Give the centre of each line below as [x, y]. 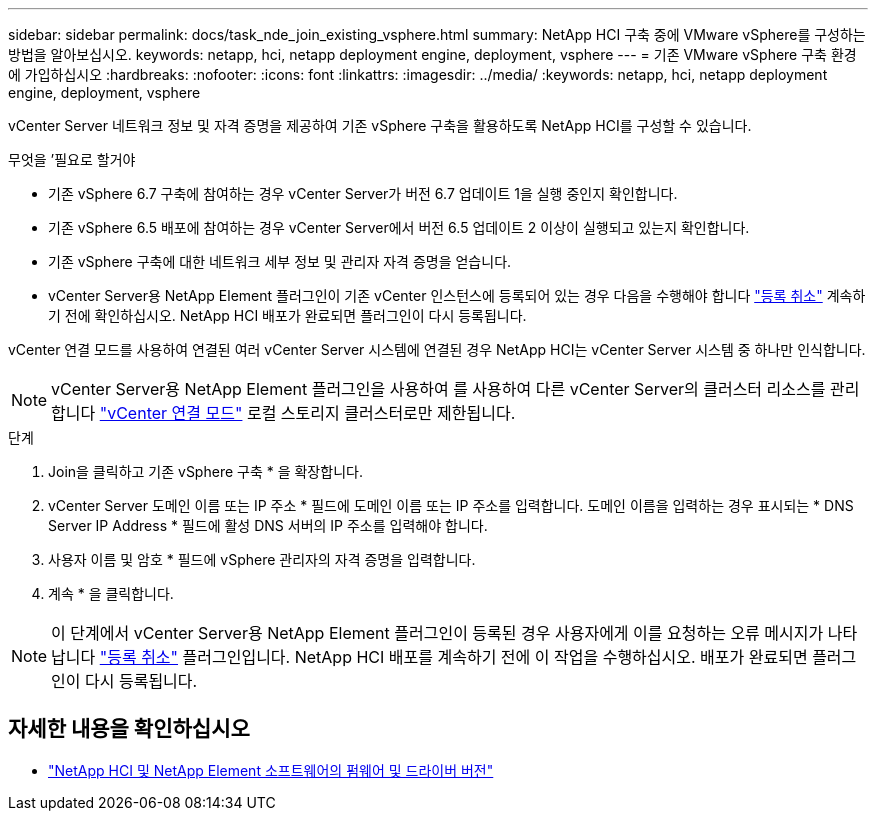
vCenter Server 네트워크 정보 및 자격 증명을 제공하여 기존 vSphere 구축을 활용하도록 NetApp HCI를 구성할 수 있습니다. [380, 125]
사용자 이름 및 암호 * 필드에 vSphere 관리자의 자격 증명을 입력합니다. [262, 559]
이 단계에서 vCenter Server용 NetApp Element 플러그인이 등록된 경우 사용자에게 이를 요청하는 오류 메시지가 [437, 633]
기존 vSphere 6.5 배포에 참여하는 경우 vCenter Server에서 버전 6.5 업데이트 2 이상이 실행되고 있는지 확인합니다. [399, 227]
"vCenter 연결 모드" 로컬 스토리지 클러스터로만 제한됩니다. [307, 413]
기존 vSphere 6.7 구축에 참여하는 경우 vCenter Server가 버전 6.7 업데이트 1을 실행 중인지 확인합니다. [363, 193]
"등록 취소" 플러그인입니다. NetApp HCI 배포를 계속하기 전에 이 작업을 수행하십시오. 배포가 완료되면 [453, 657]
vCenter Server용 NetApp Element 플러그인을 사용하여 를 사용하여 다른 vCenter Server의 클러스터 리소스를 [438, 389]
